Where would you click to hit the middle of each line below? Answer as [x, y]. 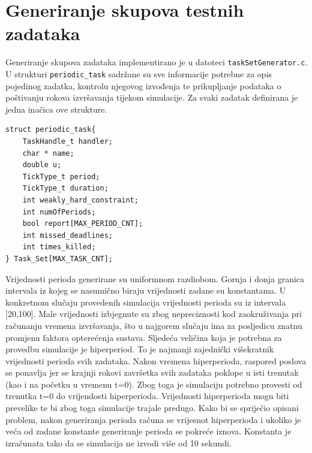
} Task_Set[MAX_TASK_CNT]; [59, 259]
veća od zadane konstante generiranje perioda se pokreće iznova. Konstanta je [148, 431]
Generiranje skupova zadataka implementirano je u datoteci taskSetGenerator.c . [157, 62]
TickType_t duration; [65, 188]
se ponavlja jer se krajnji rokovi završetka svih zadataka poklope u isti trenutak [152, 372]
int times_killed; [59, 247]
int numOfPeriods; [59, 212]
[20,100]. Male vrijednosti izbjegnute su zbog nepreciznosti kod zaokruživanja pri [154, 314]
